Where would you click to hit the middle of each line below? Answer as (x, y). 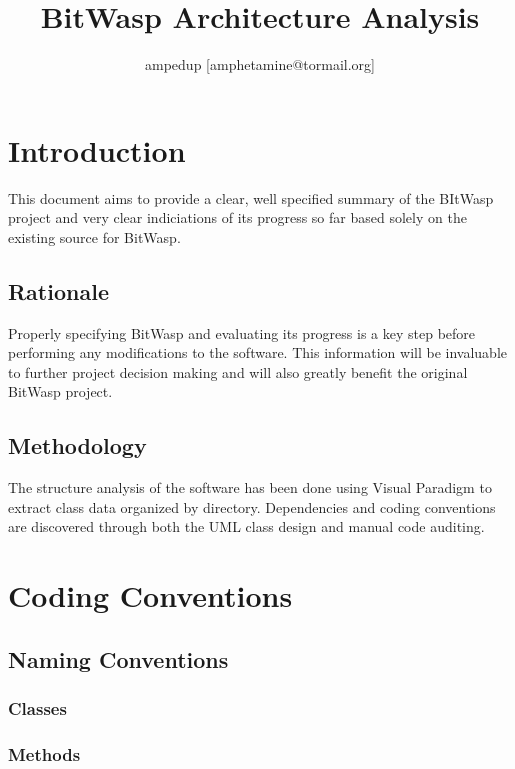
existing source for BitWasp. (94, 236)
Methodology (77, 445)
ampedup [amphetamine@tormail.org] (260, 64)
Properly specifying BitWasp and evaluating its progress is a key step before (242, 332)
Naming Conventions (118, 658)
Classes (37, 708)
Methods (44, 753)
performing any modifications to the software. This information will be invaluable (257, 352)
